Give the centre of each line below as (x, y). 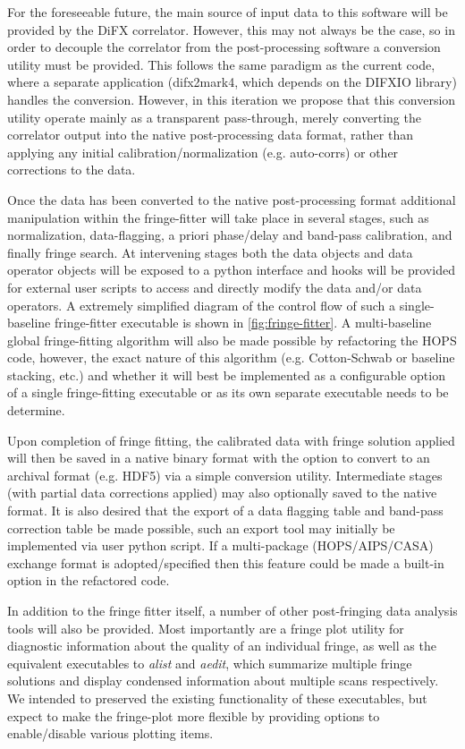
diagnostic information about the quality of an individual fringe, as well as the (222, 646)
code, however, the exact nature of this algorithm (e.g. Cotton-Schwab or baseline (231, 357)
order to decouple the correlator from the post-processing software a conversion (224, 47)
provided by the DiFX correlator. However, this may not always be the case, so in (231, 29)
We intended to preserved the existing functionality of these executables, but (217, 698)
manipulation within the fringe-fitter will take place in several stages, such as (218, 217)
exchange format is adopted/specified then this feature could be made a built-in (226, 562)
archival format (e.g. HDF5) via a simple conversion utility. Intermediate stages (225, 475)
